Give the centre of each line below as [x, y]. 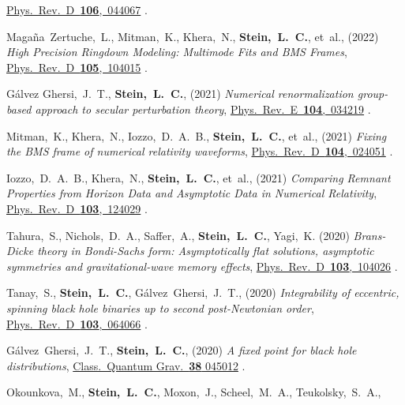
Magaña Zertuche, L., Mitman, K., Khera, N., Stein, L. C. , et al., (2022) [193, 36]
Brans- [369, 235]
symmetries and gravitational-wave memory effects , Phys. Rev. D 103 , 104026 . [202, 266]
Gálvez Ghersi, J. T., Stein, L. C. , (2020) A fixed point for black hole [182, 350]
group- [373, 94]
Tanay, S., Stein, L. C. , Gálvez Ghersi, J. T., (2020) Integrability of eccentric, [203, 292]
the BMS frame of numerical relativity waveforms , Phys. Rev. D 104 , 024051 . [200, 151]
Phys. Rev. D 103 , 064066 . [77, 323]
